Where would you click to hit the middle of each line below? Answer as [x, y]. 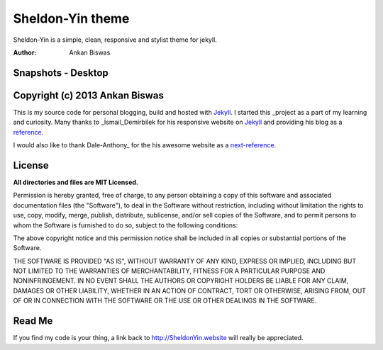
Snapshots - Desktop [61, 73]
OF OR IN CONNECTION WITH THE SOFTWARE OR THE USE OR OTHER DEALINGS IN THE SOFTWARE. [165, 300]
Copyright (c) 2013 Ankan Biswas [89, 95]
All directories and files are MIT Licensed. [76, 182]
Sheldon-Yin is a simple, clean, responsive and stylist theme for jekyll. [115, 40]
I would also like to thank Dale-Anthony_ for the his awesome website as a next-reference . [145, 145]
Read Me [33, 321]
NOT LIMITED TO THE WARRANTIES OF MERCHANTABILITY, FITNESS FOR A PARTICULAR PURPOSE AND [169, 271]
